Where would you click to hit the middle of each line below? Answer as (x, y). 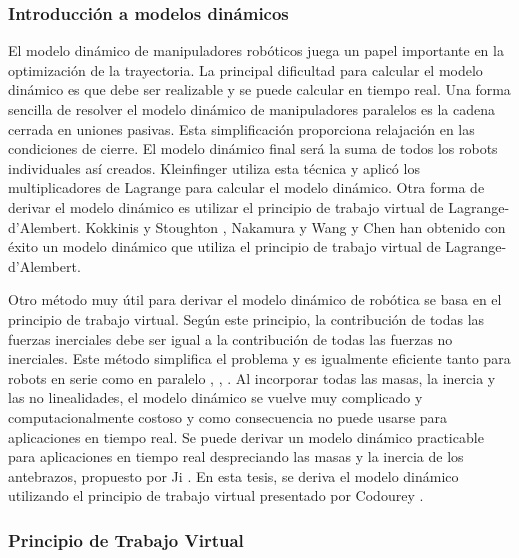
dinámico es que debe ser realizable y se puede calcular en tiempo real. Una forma (259, 89)
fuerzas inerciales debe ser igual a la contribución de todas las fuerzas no (230, 338)
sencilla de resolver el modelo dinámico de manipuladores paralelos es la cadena (252, 109)
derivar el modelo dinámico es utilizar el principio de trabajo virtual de (226, 206)
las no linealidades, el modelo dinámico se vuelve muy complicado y (215, 397)
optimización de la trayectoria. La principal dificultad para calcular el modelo (245, 69)
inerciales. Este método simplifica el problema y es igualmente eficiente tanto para (259, 358)
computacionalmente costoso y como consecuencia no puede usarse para (228, 416)
